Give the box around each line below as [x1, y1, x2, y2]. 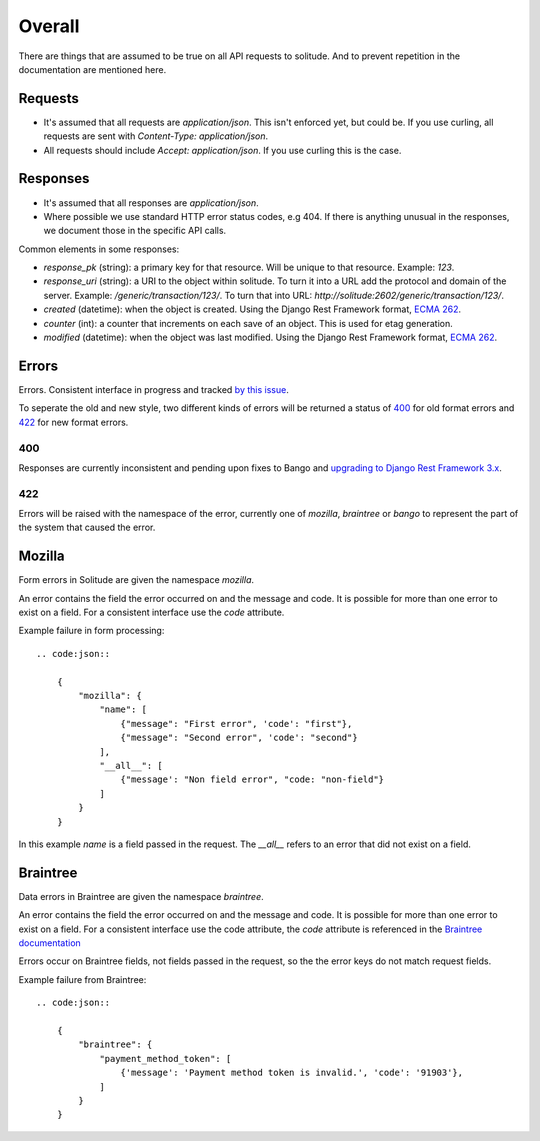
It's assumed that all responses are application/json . [43, 196, 259, 209]
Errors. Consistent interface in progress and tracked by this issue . [18, 383, 289, 395]
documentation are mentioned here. [18, 63, 167, 75]
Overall [18, 15, 80, 37]
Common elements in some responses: [18, 243, 180, 255]
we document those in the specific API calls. [43, 225, 227, 237]
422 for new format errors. [18, 416, 129, 428]
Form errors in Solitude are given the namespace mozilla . [18, 574, 255, 586]
